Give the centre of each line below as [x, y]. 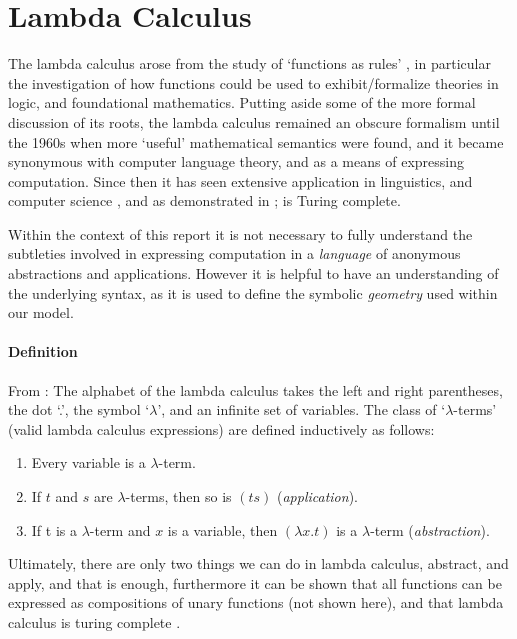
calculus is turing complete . [94, 621]
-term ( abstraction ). [430, 529]
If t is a [54, 529]
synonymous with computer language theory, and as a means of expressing [236, 161]
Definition [43, 351]
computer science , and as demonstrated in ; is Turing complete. [204, 200]
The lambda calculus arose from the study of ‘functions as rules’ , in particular [249, 63]
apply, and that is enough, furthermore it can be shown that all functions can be [255, 582]
